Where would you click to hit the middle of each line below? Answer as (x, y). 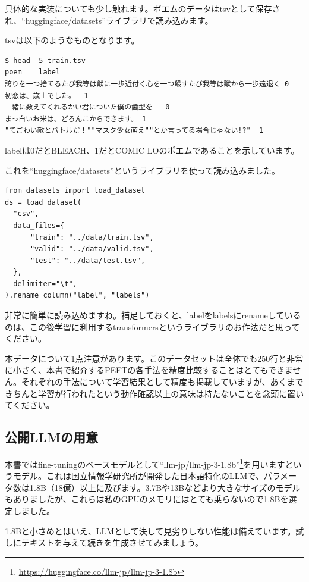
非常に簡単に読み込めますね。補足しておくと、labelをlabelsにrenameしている (153, 315)
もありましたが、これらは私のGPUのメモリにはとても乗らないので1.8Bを (147, 499)
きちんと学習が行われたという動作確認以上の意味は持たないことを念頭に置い (154, 393)
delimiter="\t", (45, 284)
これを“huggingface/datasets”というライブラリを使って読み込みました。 (143, 170)
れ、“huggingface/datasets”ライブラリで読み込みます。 (109, 20)
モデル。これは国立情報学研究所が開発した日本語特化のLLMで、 (138, 476)
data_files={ (39, 225)
